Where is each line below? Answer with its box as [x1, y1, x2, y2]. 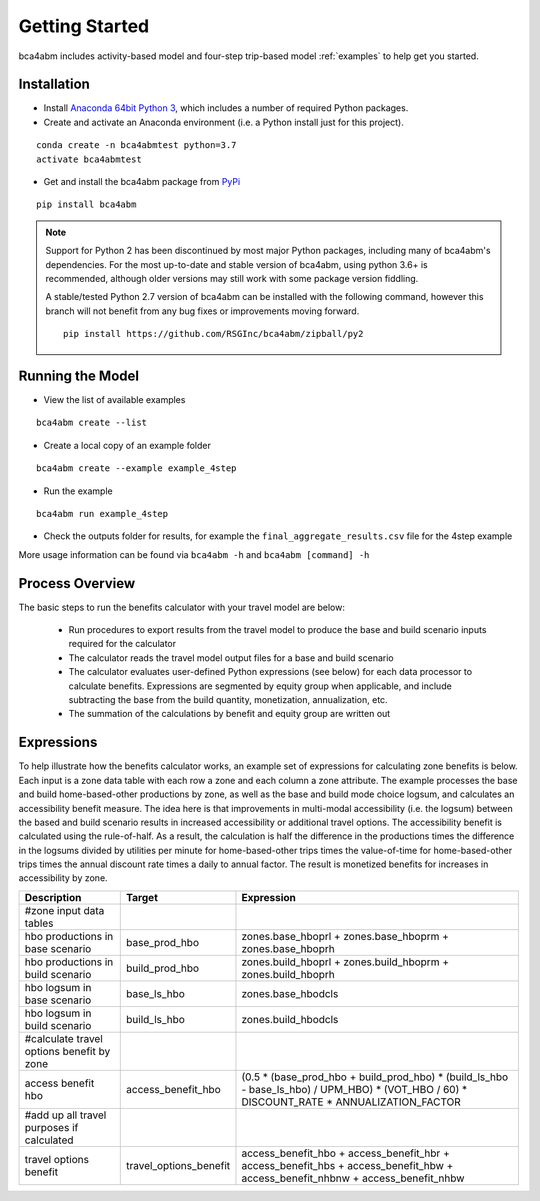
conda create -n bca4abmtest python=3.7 [36, 140, 237, 151]
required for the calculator [68, 638, 177, 650]
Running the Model [18, 367, 140, 384]
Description [24, 890, 82, 904]
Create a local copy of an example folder [43, 439, 212, 451]
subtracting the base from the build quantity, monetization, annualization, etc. [68, 694, 389, 706]
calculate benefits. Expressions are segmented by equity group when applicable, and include [68, 680, 452, 692]
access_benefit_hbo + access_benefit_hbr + [241, 1146, 450, 1160]
